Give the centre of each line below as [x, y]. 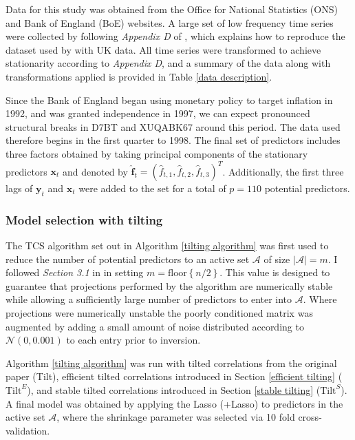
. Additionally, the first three [283, 171]
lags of [19, 188]
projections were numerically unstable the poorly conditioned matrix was [159, 313]
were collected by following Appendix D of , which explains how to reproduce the [175, 36]
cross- [310, 417]
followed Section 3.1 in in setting [75, 272]
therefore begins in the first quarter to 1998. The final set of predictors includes [173, 140]
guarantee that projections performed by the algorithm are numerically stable [169, 285]
